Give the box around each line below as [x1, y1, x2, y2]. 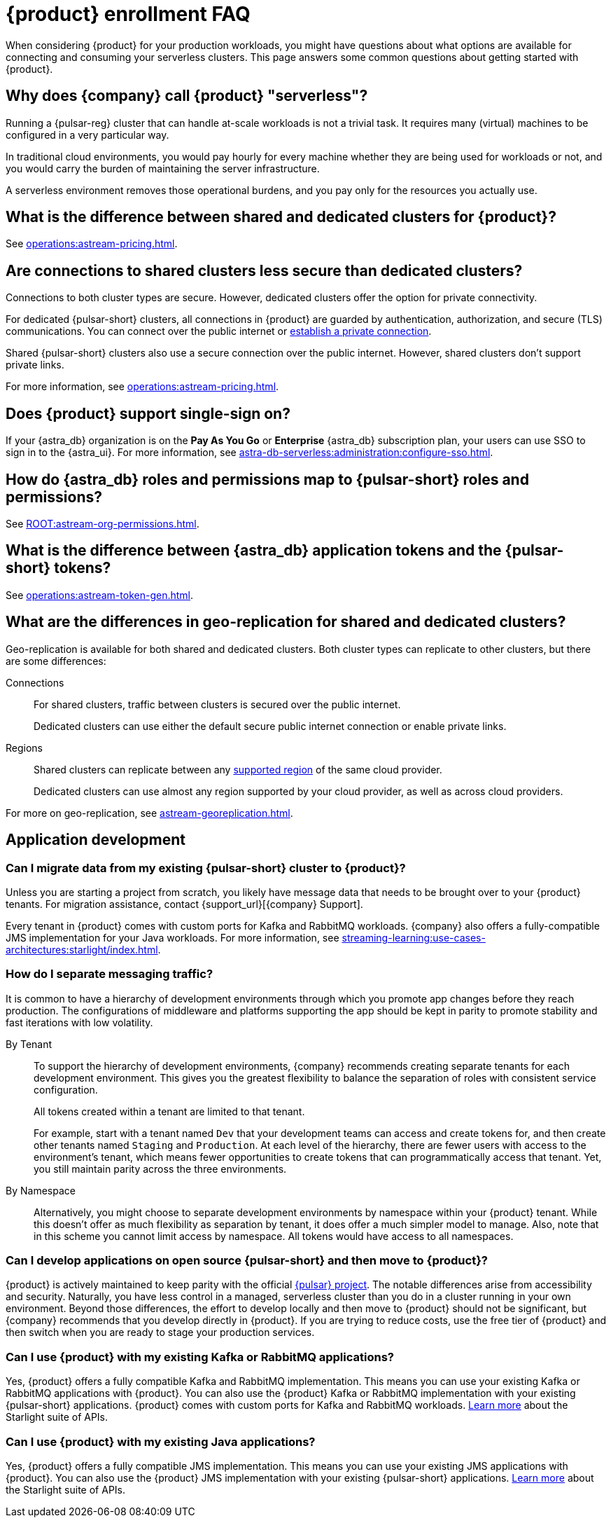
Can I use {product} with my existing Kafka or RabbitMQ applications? [6, 1349, 394, 1364]
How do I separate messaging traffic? [6, 967, 213, 981]
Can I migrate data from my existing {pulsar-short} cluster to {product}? [6, 860, 406, 875]
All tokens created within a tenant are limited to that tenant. [34, 1105, 305, 1117]
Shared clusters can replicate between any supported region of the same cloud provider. [34, 763, 442, 776]
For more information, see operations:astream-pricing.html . [6, 380, 279, 393]
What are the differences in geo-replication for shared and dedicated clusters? [6, 613, 566, 631]
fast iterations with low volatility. [6, 1016, 153, 1028]
